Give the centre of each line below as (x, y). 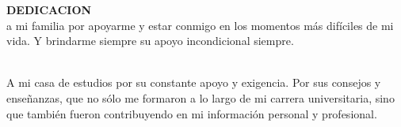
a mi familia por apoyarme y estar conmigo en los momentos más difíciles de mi (200, 25)
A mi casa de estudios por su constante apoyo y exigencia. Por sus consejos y (194, 82)
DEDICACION (49, 9)
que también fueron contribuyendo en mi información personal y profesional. (192, 113)
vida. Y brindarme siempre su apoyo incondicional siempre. (150, 41)
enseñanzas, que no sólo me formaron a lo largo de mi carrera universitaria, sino (200, 97)
